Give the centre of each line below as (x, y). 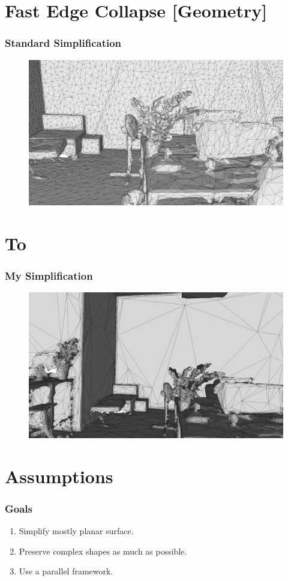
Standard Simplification (63, 43)
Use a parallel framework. (66, 571)
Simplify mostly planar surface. (76, 531)
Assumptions (59, 476)
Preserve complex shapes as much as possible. (103, 551)
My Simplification (49, 276)
